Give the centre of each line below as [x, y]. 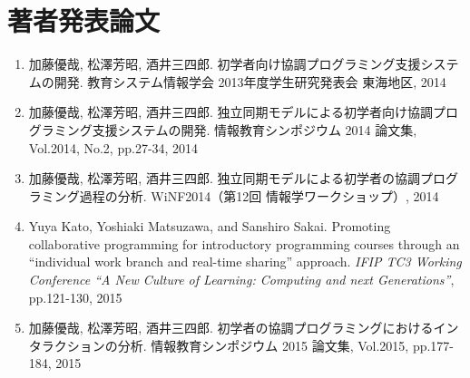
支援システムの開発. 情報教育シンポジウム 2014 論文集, [255, 129]
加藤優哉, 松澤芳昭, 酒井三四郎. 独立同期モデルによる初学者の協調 [225, 178]
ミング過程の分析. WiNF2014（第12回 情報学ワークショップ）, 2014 [240, 195]
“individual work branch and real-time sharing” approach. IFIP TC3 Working [245, 262]
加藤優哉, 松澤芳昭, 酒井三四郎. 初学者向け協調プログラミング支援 [225, 64]
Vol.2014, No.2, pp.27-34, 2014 [113, 147]
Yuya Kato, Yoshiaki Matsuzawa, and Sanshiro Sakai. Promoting [210, 226]
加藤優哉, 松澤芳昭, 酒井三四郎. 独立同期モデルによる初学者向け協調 [231, 112]
